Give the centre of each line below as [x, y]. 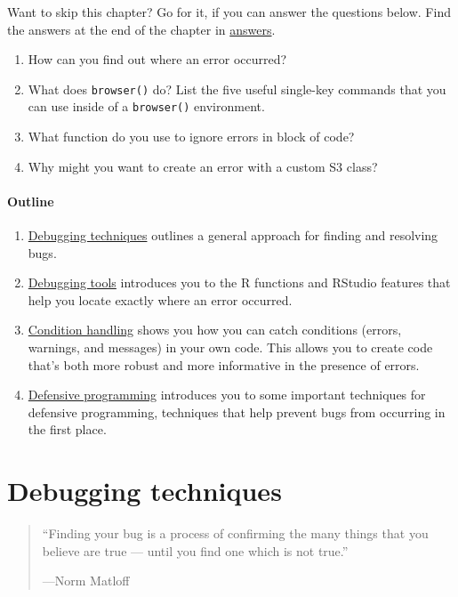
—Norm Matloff [86, 581]
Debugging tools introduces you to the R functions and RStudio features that [239, 282]
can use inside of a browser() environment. [146, 106]
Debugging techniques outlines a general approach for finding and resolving [233, 235]
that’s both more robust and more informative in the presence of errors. [224, 364]
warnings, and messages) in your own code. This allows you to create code [230, 347]
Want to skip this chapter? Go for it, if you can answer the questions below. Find [229, 12]
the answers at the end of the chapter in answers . [141, 29]
